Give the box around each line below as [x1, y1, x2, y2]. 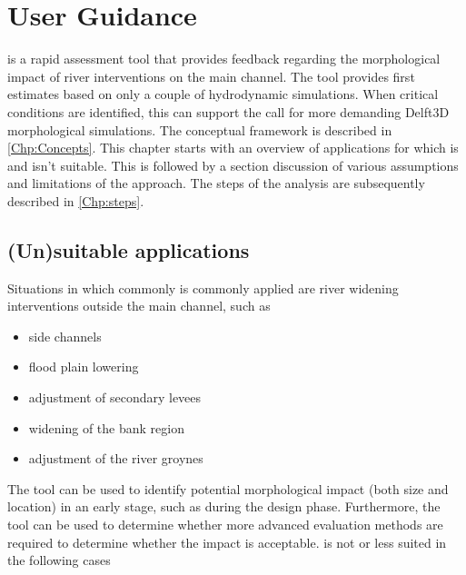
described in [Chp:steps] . [7, 191, 144, 210]
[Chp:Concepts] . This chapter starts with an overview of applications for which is [7, 138, 459, 157]
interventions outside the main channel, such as [7, 296, 271, 315]
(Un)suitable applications [7, 235, 250, 263]
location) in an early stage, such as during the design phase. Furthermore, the [7, 497, 441, 516]
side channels [28, 326, 102, 345]
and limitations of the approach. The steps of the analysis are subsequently [7, 173, 425, 193]
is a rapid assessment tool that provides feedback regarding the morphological [7, 49, 441, 68]
